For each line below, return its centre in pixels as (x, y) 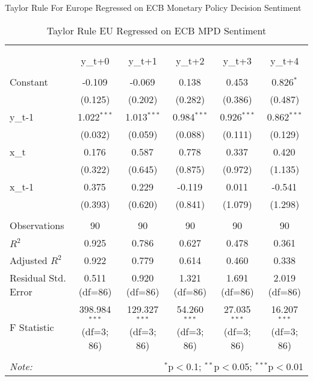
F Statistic (32, 327)
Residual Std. (38, 277)
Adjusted (29, 260)
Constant (29, 81)
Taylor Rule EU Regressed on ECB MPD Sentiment (156, 30)
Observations (37, 225)
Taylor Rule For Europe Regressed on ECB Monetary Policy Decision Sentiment (153, 7)
